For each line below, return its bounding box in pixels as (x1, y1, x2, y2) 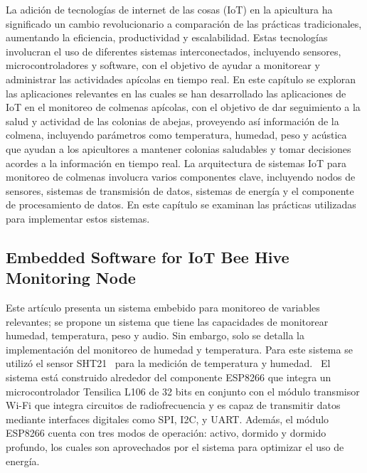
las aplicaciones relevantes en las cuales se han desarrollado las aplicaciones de (6, 85, 346, 100)
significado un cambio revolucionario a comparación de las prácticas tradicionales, (6, 16, 362, 31)
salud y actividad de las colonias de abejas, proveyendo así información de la (6, 113, 339, 128)
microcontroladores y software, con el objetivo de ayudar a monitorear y (6, 58, 320, 73)
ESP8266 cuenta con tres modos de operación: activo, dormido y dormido (6, 425, 326, 440)
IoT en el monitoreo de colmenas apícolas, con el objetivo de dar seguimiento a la (6, 100, 361, 115)
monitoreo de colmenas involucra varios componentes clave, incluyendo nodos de (6, 169, 356, 184)
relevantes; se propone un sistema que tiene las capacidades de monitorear (6, 314, 329, 329)
